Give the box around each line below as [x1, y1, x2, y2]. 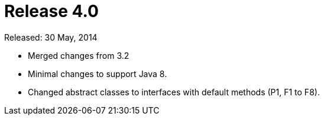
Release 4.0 [4, 1, 99, 21]
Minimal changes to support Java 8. [28, 68, 167, 79]
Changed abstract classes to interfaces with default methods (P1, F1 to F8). [28, 86, 320, 97]
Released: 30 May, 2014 [4, 32, 98, 42]
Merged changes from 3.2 [28, 50, 129, 61]
